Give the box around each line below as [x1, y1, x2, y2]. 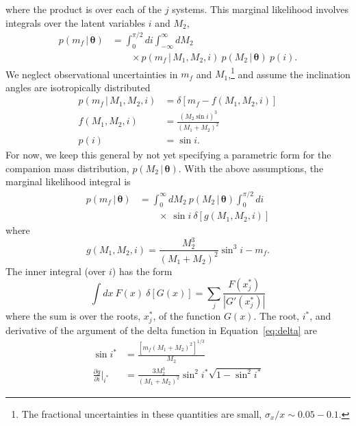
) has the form [112, 263, 173, 278]
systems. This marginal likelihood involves [172, 2, 349, 16]
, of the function [153, 309, 221, 323]
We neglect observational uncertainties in [5, 67, 178, 81]
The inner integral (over [5, 263, 106, 278]
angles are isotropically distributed [5, 80, 151, 94]
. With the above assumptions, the [178, 161, 324, 175]
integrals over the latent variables [5, 15, 146, 29]
